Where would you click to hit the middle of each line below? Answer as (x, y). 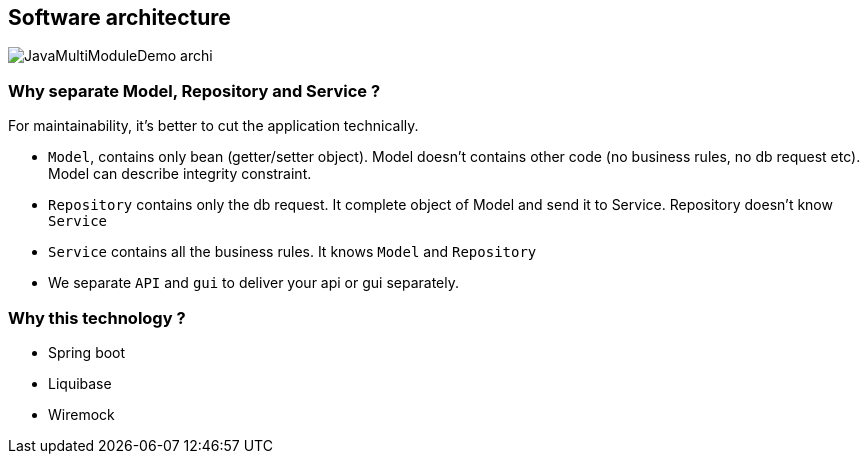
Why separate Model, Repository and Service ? (194, 90)
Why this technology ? (97, 317)
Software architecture (119, 17)
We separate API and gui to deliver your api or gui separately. (254, 283)
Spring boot (87, 352)
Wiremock (81, 414)
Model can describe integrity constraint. (180, 174)
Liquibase (80, 383)
